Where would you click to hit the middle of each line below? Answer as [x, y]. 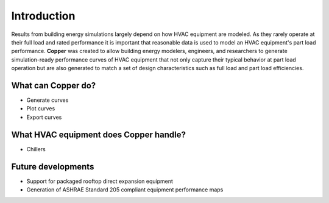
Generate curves [48, 100]
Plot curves [41, 109]
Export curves [44, 117]
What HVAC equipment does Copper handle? [98, 134]
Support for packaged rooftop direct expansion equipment [100, 181]
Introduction [43, 16]
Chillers [36, 149]
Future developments [53, 167]
